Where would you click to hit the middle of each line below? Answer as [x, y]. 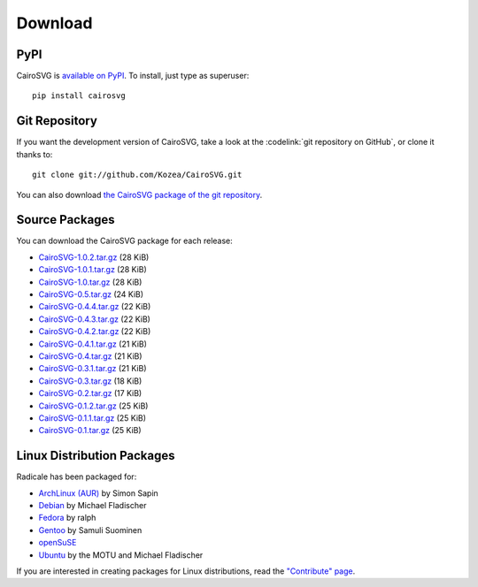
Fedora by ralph [67, 518]
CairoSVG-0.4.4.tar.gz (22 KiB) [95, 307]
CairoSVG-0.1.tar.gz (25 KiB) [90, 431]
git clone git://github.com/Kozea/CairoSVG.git [137, 175]
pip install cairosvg [79, 96]
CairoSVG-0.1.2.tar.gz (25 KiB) [93, 406]
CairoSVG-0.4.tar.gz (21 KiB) [90, 356]
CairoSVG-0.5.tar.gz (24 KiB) [91, 294]
